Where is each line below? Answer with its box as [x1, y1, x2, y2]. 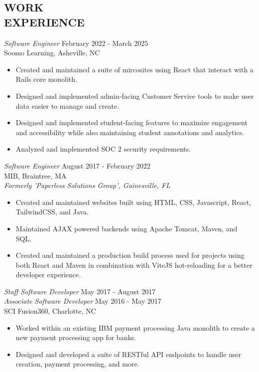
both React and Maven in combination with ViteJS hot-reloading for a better [15, 259, 253, 270]
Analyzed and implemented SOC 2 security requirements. [15, 144, 191, 154]
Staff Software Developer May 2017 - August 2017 [4, 286, 156, 296]
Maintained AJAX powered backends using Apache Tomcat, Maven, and [15, 223, 238, 233]
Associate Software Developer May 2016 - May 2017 [4, 296, 161, 306]
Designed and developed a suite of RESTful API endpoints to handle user [15, 349, 242, 359]
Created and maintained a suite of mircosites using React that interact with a [15, 64, 254, 74]
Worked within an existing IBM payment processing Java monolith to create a [15, 322, 255, 333]
